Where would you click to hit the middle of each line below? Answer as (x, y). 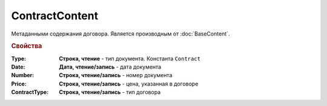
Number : (23, 75)
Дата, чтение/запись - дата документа (110, 67)
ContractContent (55, 16)
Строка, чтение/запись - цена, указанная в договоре (129, 84)
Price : (19, 84)
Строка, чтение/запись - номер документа (116, 75)
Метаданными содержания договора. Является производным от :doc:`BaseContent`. (121, 34)
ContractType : (30, 92)
